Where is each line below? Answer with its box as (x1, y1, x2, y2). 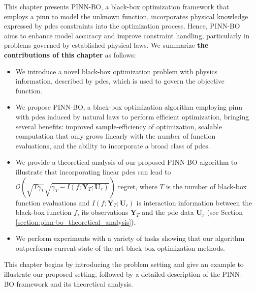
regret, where (118, 181, 158, 191)
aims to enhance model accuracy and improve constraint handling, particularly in (4, 30, 250, 40)
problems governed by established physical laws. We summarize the (4, 40, 209, 50)
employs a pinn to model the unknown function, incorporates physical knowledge (4, 11, 248, 21)
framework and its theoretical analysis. (16, 278, 133, 289)
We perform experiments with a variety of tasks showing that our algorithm (15, 233, 245, 243)
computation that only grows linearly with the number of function (15, 131, 216, 141)
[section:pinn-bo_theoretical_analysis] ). (15, 216, 136, 227)
